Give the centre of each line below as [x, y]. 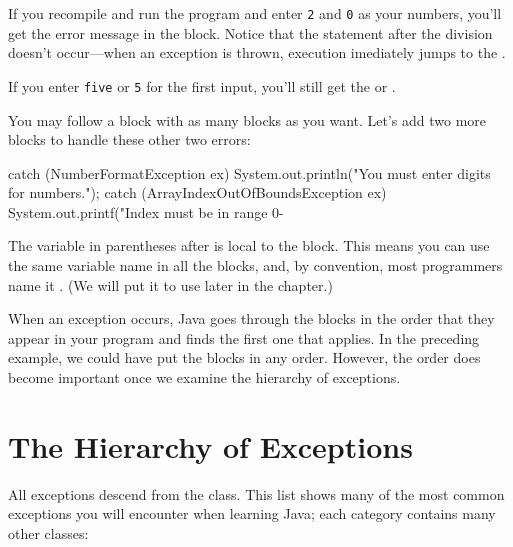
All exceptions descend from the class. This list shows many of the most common [256, 493]
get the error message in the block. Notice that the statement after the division [250, 32]
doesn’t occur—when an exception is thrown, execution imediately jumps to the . [257, 52]
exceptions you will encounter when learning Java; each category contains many [252, 513]
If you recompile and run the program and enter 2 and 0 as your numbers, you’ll [255, 13]
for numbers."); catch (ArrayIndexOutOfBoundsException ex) [197, 192]
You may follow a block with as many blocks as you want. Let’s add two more [247, 119]
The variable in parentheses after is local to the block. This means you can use [249, 245]
